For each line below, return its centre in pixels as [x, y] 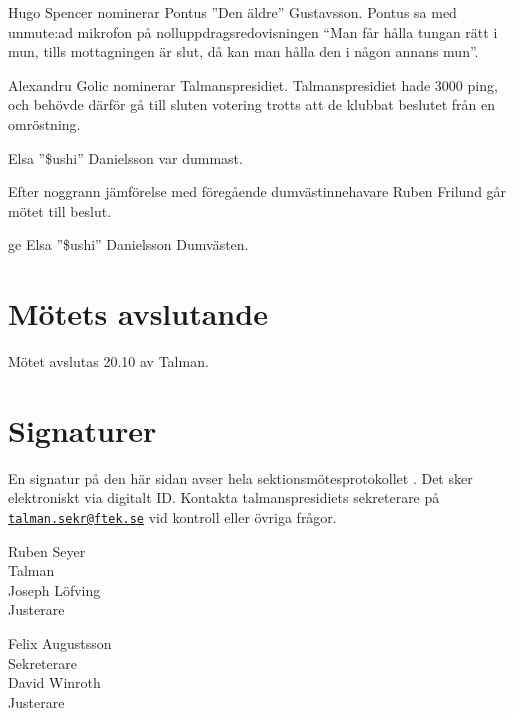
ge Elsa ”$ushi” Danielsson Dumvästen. [128, 244]
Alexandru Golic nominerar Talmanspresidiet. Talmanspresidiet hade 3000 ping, [253, 84]
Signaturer [82, 429]
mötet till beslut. [60, 210]
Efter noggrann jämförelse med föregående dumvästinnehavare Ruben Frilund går [257, 191]
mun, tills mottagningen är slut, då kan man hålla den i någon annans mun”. [243, 51]
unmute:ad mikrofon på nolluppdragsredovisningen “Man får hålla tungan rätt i [253, 31]
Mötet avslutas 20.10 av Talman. [108, 361]
